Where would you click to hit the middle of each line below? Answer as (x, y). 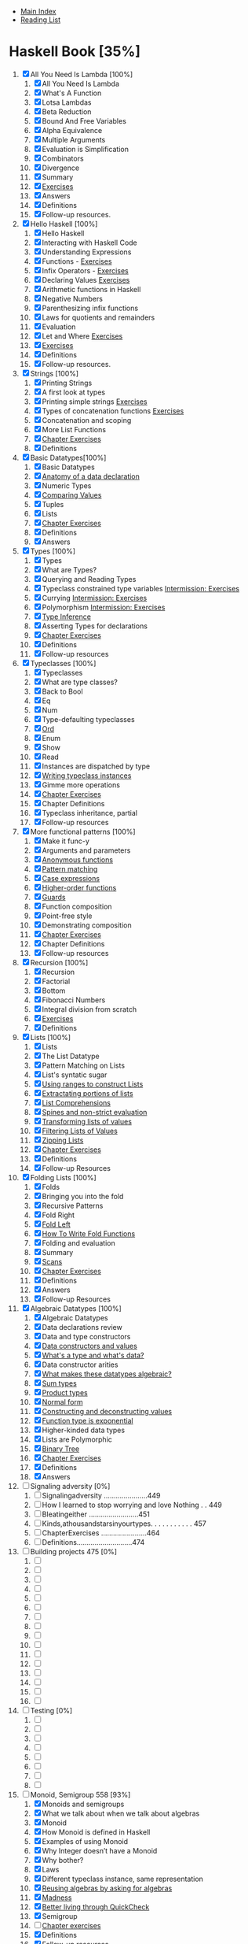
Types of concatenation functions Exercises (113, 411)
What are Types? (69, 569)
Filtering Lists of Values (80, 1131)
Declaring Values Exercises (86, 280)
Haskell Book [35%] (75, 52)
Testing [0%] (51, 1710)
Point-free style (67, 916)
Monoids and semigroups (83, 1804)
